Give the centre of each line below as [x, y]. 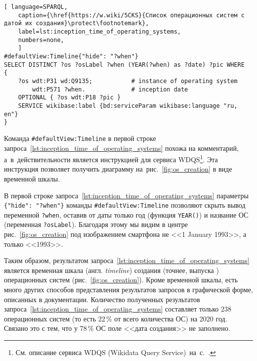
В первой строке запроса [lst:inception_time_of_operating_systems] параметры [126, 195]
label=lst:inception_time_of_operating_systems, [99, 31]
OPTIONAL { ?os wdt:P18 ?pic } [69, 98]
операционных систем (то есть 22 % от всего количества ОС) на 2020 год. [116, 318]
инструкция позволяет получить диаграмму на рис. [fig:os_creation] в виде [118, 169]
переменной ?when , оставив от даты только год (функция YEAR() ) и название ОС [126, 214]
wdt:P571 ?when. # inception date [110, 89]
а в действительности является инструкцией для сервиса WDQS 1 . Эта [111, 158]
